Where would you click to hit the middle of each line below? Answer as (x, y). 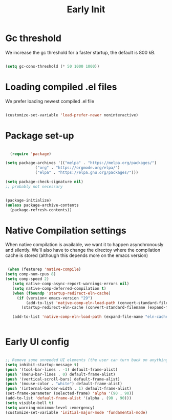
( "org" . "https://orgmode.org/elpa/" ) (78, 168)
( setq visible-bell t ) (29, 403)
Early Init (86, 9)
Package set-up (40, 136)
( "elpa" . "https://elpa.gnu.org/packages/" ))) (87, 173)
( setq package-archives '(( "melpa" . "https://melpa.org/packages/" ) (81, 163)
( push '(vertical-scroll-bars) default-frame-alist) (63, 379)
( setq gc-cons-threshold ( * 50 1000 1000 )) (52, 66)
